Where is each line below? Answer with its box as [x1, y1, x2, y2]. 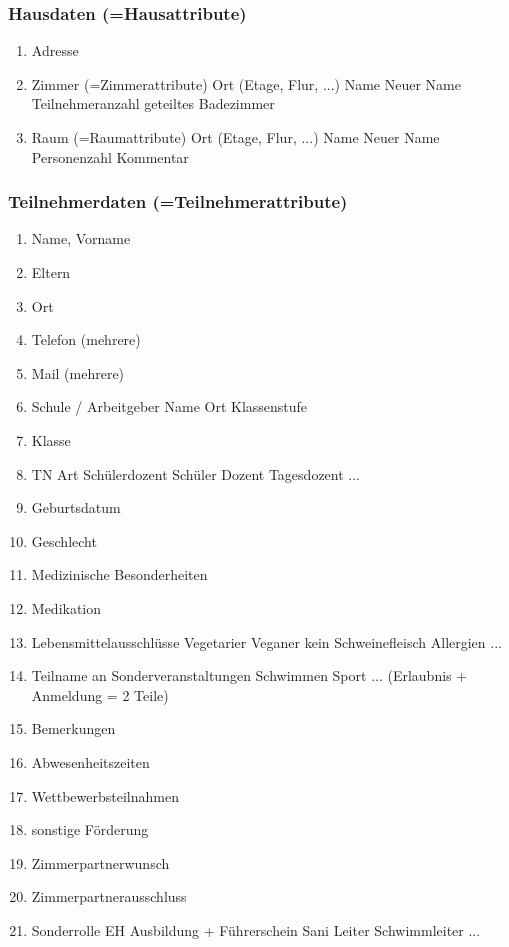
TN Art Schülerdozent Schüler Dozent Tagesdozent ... [31, 463, 360, 484]
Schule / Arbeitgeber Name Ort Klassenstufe [31, 396, 308, 417]
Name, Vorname [31, 228, 131, 249]
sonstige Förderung [31, 819, 149, 840]
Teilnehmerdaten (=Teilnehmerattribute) [8, 189, 348, 214]
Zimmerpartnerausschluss [31, 886, 187, 907]
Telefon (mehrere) [31, 329, 141, 350]
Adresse [31, 40, 79, 61]
